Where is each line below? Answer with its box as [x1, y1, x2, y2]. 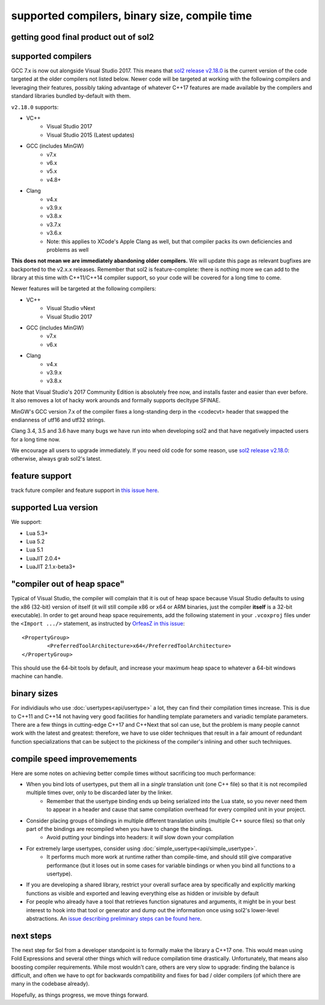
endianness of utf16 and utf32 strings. [11, 416, 105, 423]
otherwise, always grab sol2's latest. [11, 455, 102, 462]
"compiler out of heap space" [11, 579, 125, 590]
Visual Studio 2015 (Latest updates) [46, 131, 135, 138]
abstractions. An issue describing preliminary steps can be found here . [26, 915, 202, 922]
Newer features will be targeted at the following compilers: [11, 285, 156, 292]
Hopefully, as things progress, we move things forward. [11, 991, 149, 998]
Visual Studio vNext [46, 305, 96, 312]
